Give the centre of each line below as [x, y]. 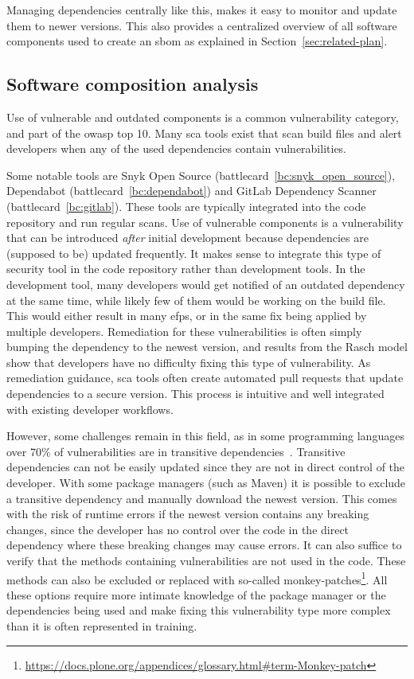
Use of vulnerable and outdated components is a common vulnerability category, [203, 117]
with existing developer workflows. [90, 409]
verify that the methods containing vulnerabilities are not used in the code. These [206, 561]
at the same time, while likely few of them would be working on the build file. [196, 300]
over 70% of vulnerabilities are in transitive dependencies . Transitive [176, 451]
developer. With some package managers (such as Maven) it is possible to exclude [206, 483]
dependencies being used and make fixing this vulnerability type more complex [199, 610]
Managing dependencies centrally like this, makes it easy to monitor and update [202, 10]
